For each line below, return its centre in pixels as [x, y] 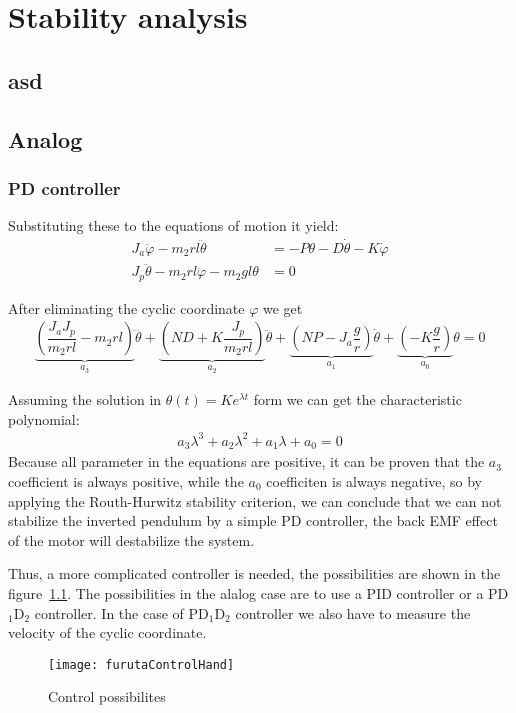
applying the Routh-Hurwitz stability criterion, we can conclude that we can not [255, 500]
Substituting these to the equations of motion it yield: [173, 225]
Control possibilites [107, 696]
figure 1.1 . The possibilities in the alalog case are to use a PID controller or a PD [258, 592]
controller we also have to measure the [353, 612]
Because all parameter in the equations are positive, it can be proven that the [246, 461]
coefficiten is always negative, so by [374, 480]
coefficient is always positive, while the [126, 480]
